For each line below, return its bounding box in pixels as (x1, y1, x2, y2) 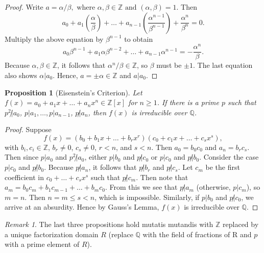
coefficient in (5, 171, 44, 182)
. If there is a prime (157, 97, 220, 108)
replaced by (223, 219, 259, 230)
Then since (5, 151, 39, 162)
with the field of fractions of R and (142, 229, 252, 239)
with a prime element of (5, 239, 80, 249)
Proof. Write (5, 2, 43, 12)
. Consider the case (199, 151, 259, 162)
